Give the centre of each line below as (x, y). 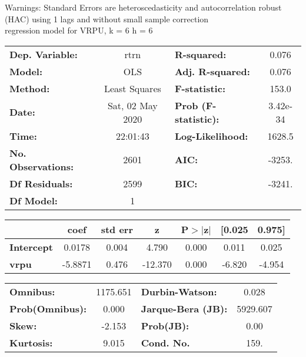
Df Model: (34, 200)
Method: (30, 88)
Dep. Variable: (44, 54)
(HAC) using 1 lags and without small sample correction (107, 18)
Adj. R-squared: (212, 71)
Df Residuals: (41, 183)
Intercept (31, 247)
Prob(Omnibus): (48, 308)
